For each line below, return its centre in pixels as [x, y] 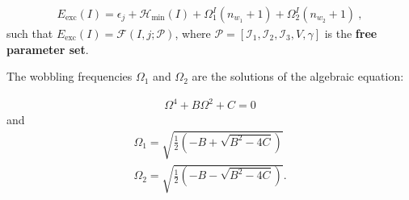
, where [193, 33]
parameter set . [48, 49]
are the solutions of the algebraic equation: [298, 76]
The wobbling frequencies [70, 76]
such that [30, 33]
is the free [351, 33]
